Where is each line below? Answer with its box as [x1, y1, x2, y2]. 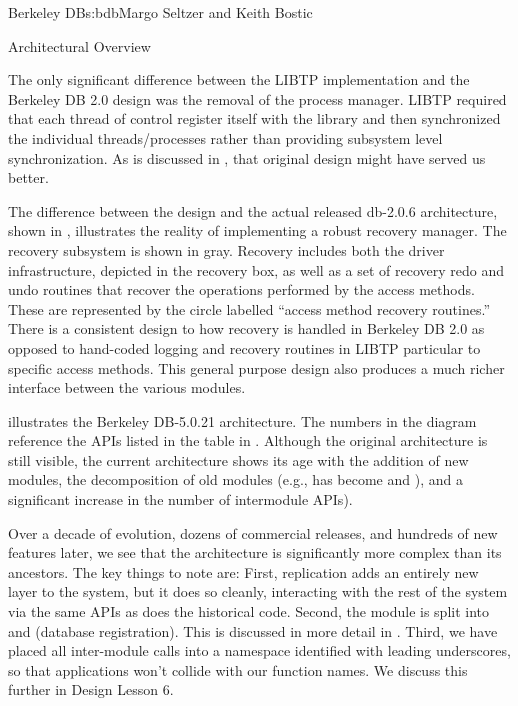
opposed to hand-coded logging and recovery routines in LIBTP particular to [8, 337, 481, 358]
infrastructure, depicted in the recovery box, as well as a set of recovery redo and [8, 259, 505, 280]
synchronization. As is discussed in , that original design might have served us [8, 147, 486, 168]
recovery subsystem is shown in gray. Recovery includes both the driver [8, 239, 445, 260]
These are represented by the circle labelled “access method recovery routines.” [8, 298, 491, 319]
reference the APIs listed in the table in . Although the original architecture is [8, 430, 488, 451]
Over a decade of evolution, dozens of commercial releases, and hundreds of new [8, 522, 498, 543]
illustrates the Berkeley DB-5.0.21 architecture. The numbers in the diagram [8, 410, 477, 431]
